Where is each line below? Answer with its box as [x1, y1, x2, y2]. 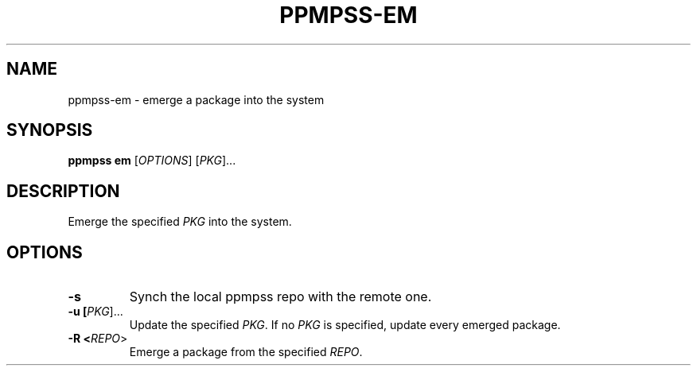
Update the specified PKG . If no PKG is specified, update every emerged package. [129, 318, 561, 332]
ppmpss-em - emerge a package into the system [68, 92, 325, 107]
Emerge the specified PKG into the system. [68, 215, 292, 229]
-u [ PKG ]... [68, 304, 123, 319]
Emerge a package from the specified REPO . [129, 345, 363, 359]
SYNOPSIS [6, 120, 93, 141]
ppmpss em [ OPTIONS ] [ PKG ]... [68, 153, 236, 168]
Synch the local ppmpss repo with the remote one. [129, 289, 432, 305]
